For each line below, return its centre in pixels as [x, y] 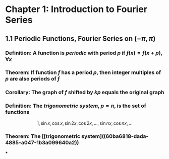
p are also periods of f [33, 79]
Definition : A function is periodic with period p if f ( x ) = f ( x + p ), [84, 53]
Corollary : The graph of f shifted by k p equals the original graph [85, 93]
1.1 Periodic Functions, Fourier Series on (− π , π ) [80, 38]
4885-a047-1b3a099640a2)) [42, 142]
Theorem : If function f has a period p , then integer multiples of [83, 72]
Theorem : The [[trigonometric [43, 136]
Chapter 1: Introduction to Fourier [76, 9]
